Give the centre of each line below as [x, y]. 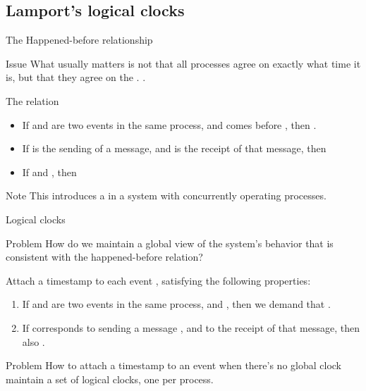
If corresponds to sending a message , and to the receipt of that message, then [191, 327]
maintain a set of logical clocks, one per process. [110, 379]
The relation [32, 100]
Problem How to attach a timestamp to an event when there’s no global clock [173, 365]
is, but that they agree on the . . [76, 77]
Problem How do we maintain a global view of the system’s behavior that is [170, 243]
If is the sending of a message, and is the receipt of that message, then [174, 148]
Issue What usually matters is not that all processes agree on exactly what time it [183, 63]
